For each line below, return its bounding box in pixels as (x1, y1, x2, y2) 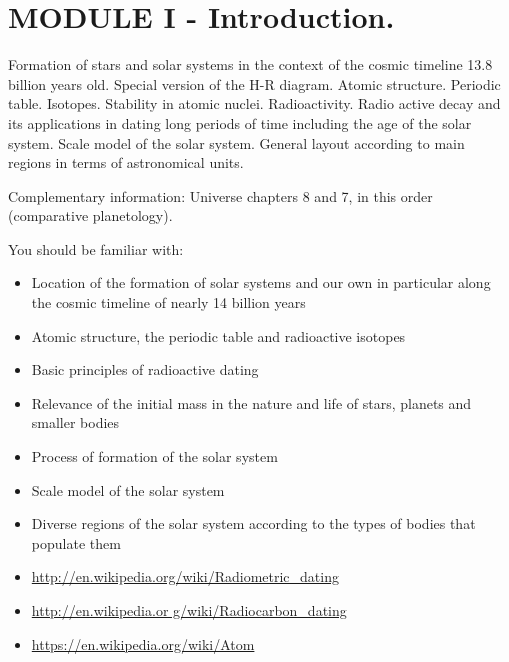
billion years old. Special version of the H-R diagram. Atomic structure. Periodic (8, 73, 501, 94)
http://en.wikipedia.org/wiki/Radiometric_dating (31, 566, 339, 587)
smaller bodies (31, 412, 120, 433)
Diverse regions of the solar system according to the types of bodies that (31, 513, 476, 534)
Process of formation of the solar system (31, 446, 278, 467)
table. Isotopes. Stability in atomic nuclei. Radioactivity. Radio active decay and (8, 93, 501, 114)
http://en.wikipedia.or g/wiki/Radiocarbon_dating (31, 600, 347, 620)
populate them (31, 532, 121, 553)
